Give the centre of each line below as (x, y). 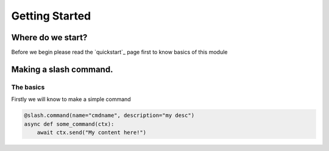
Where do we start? (49, 37)
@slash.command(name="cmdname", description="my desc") (109, 115)
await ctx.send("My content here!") (91, 132)
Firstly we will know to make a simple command (71, 99)
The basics (28, 87)
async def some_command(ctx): (69, 124)
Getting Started (51, 16)
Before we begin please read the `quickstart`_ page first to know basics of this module (119, 52)
